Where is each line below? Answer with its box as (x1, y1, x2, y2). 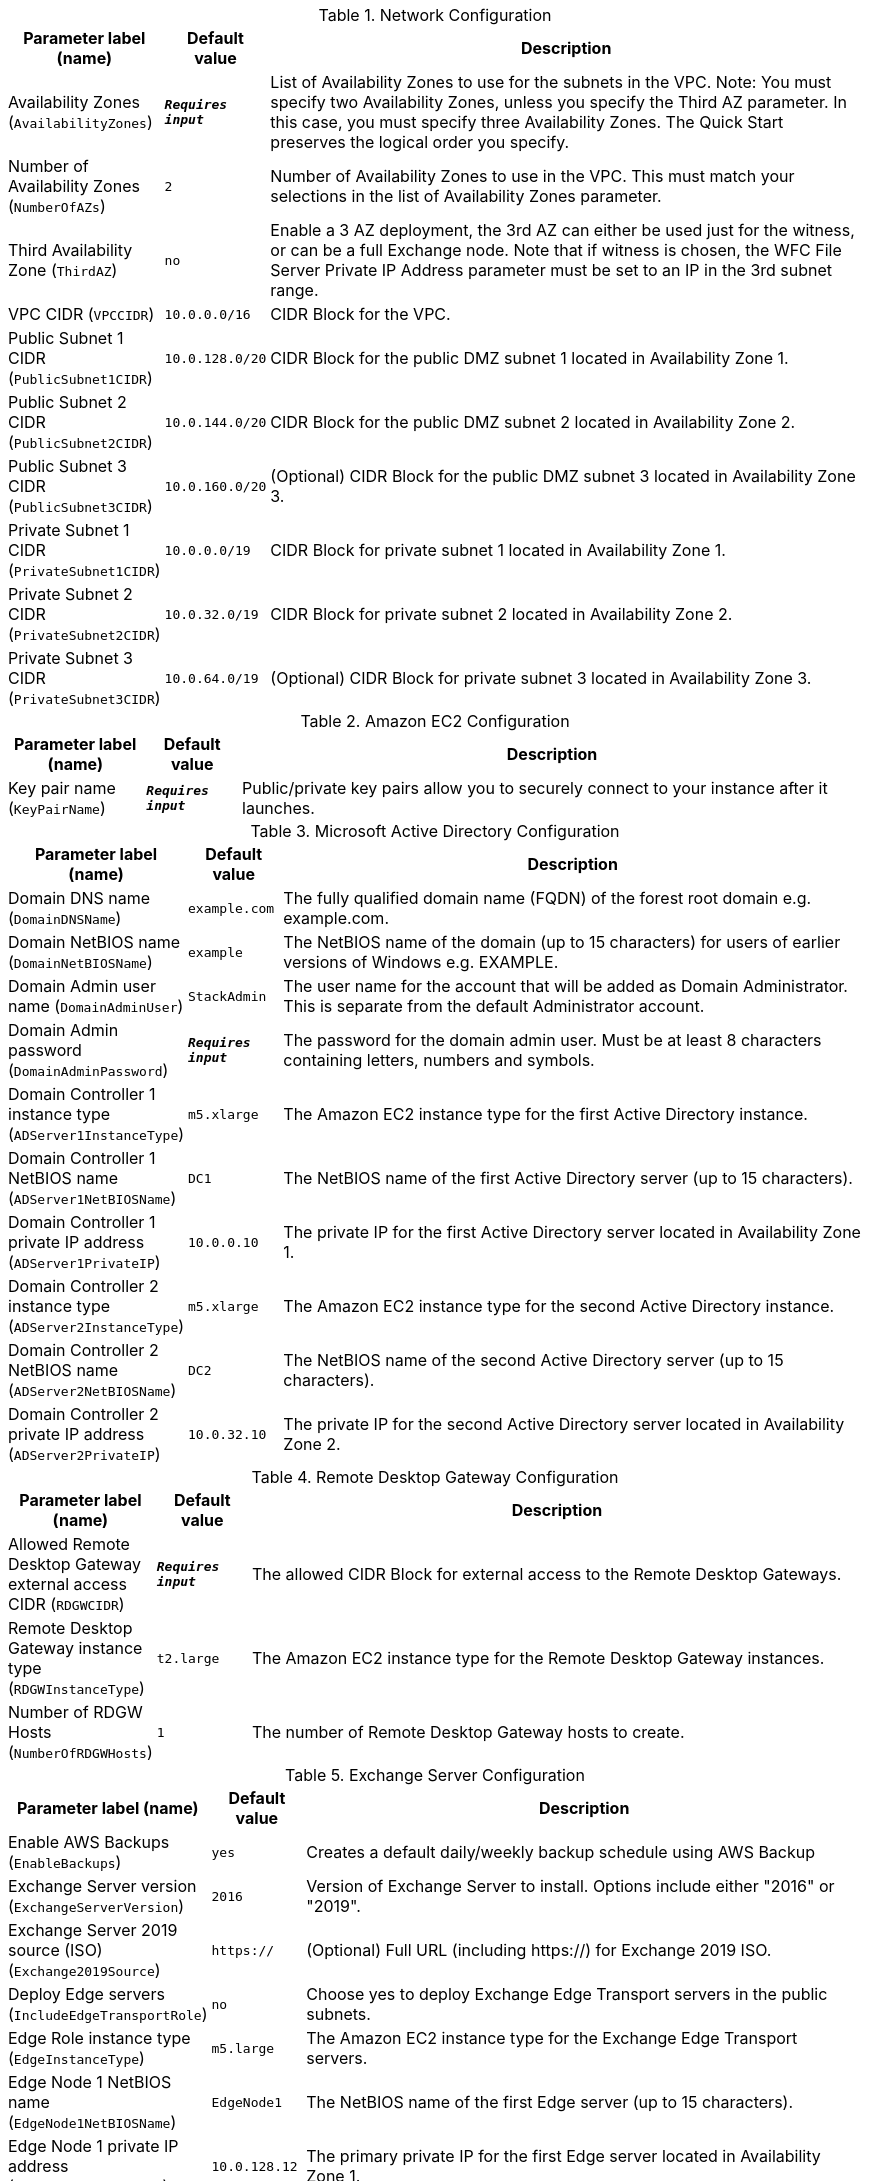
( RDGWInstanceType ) (8, 1678, 145, 1698)
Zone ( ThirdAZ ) (8, 260, 118, 280)
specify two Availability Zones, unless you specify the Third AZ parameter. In (270, 92, 847, 112)
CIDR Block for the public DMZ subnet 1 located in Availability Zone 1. (270, 348, 789, 368)
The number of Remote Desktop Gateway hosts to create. (251, 1722, 685, 1742)
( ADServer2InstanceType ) (8, 1316, 185, 1336)
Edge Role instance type (8, 2028, 191, 2048)
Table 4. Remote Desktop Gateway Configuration (251, 1467, 619, 1487)
